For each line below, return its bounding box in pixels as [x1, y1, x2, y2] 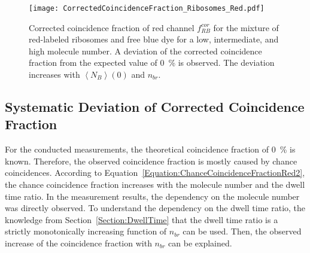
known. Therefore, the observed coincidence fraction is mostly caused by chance [5, 154, 297, 167]
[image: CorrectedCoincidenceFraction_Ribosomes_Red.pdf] [29, 4, 265, 13]
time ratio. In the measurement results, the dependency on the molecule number [5, 190, 300, 202]
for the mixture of [213, 21, 279, 33]
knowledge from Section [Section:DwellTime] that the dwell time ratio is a [5, 213, 278, 225]
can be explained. [168, 236, 232, 249]
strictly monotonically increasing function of [5, 225, 167, 237]
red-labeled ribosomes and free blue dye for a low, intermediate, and [29, 33, 279, 45]
